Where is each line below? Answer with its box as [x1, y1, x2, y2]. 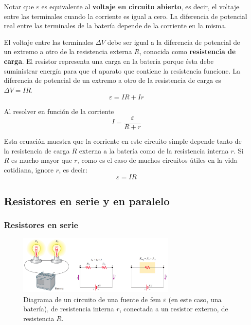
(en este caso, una [168, 294, 222, 304]
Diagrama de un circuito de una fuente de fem [23, 294, 161, 304]
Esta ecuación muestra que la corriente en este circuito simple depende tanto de [4, 136, 242, 146]
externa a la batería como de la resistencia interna [79, 145, 229, 155]
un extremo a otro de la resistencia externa [4, 46, 132, 57]
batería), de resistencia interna [23, 304, 114, 314]
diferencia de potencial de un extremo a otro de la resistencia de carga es [4, 75, 221, 85]
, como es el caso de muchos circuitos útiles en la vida [77, 155, 237, 165]
